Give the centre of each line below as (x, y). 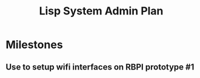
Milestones (34, 45)
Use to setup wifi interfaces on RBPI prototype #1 (100, 67)
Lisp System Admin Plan (101, 11)
